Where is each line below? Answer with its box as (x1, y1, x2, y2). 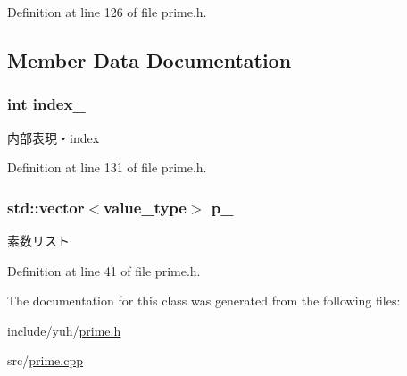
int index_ (7, 93, 86, 115)
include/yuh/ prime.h (7, 321, 121, 339)
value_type (104, 196, 187, 218)
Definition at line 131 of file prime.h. (7, 158, 207, 177)
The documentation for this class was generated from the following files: (7, 291, 401, 310)
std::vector (7, 196, 85, 218)
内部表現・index (7, 128, 100, 146)
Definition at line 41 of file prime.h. (7, 261, 201, 280)
